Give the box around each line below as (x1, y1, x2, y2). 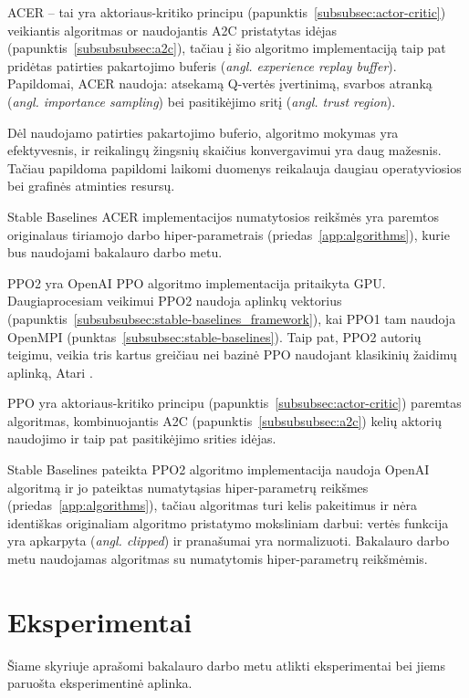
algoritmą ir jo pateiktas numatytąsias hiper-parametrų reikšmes (7, 477, 369, 496)
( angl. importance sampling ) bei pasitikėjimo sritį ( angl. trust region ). (7, 91, 396, 110)
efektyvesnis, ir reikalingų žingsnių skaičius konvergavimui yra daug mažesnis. (7, 141, 442, 160)
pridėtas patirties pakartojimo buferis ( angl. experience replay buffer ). (7, 56, 397, 75)
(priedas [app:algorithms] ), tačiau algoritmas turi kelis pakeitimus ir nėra (7, 495, 418, 515)
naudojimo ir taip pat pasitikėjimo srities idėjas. (7, 429, 276, 448)
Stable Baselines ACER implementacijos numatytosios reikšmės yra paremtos (7, 206, 439, 225)
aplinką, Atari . (7, 362, 93, 381)
